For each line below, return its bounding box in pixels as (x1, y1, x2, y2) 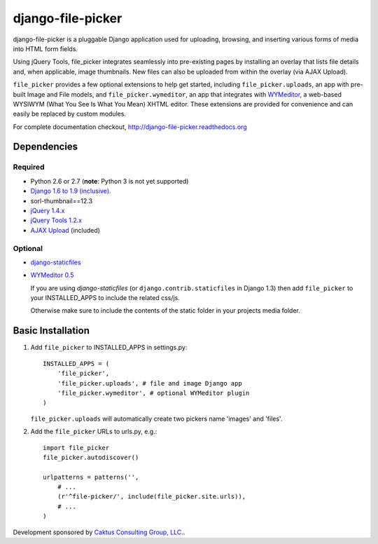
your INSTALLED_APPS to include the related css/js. (30, 294, 180, 302)
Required (13, 162, 45, 172)
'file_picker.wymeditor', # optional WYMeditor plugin (57, 389, 250, 397)
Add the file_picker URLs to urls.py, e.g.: (30, 428, 157, 436)
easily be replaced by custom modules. (13, 109, 126, 118)
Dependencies (13, 141, 78, 153)
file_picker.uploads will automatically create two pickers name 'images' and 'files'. (30, 414, 283, 423)
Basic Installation (13, 325, 90, 336)
